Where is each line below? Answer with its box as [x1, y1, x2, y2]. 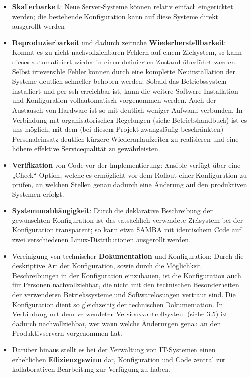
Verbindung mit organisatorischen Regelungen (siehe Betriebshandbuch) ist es [12, 114, 247, 125]
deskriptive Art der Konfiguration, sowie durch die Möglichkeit [12, 260, 201, 271]
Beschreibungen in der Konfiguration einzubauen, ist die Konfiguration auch [12, 270, 241, 280]
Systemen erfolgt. [12, 188, 64, 199]
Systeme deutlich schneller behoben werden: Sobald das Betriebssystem [12, 76, 227, 86]
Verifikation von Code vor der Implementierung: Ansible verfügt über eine [12, 159, 241, 170]
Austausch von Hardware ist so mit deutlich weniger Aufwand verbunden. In [12, 104, 243, 115]
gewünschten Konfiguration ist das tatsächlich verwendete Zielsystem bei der [12, 215, 243, 225]
